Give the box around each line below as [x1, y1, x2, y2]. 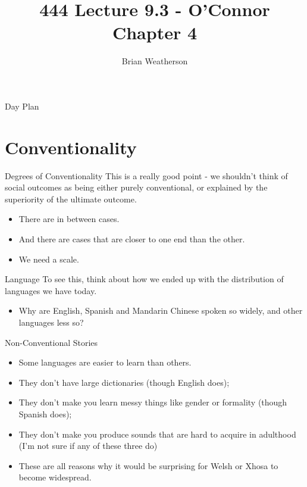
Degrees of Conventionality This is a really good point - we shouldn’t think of [5, 169, 288, 182]
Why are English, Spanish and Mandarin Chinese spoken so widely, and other [18, 304, 303, 317]
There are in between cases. [18, 213, 120, 225]
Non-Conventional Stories [5, 336, 98, 348]
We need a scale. [18, 252, 79, 265]
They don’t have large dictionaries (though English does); [18, 376, 230, 388]
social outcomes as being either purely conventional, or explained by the [5, 181, 268, 193]
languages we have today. [5, 284, 97, 296]
